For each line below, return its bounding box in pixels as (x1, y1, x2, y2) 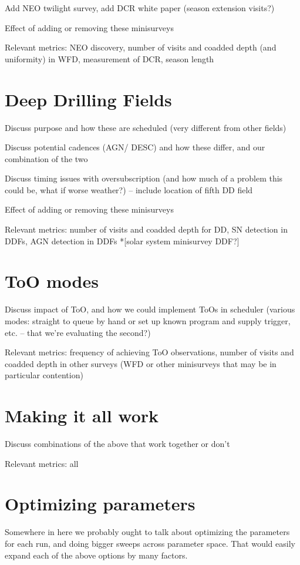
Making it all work (5, 403, 159, 428)
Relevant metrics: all (5, 457, 79, 469)
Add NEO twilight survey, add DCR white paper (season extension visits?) (5, 2, 275, 14)
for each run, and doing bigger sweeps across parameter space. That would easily (5, 537, 295, 549)
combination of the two (5, 152, 88, 164)
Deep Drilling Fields (5, 87, 172, 111)
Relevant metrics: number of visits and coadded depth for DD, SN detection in (5, 223, 288, 236)
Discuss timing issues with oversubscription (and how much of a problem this (5, 172, 283, 184)
